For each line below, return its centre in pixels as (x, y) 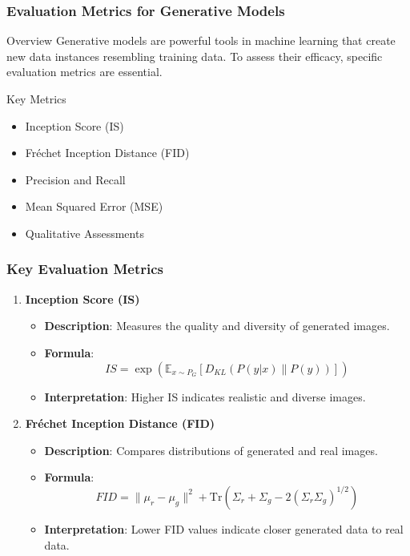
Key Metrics (36, 99)
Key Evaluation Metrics (85, 269)
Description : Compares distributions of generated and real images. (211, 450)
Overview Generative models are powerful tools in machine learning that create (201, 40)
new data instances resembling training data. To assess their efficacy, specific (195, 56)
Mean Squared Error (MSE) (94, 206)
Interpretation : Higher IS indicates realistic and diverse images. (205, 396)
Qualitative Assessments (84, 233)
